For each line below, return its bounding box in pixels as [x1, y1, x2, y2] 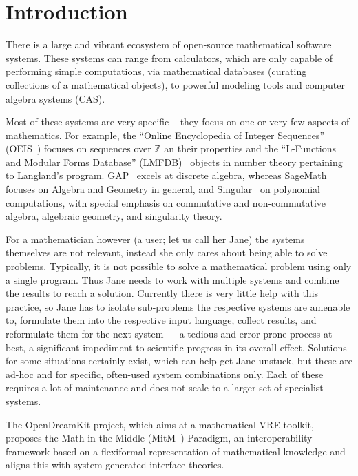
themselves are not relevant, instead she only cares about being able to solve [6, 245, 328, 260]
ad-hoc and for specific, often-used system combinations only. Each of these [6, 366, 324, 381]
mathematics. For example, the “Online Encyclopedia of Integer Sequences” [6, 127, 324, 142]
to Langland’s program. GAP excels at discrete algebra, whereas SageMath [6, 168, 327, 183]
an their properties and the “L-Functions [164, 141, 336, 156]
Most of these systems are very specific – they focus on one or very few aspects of [6, 114, 350, 129]
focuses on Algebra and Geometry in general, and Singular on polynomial [6, 182, 321, 196]
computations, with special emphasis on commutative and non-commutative [6, 195, 326, 209]
